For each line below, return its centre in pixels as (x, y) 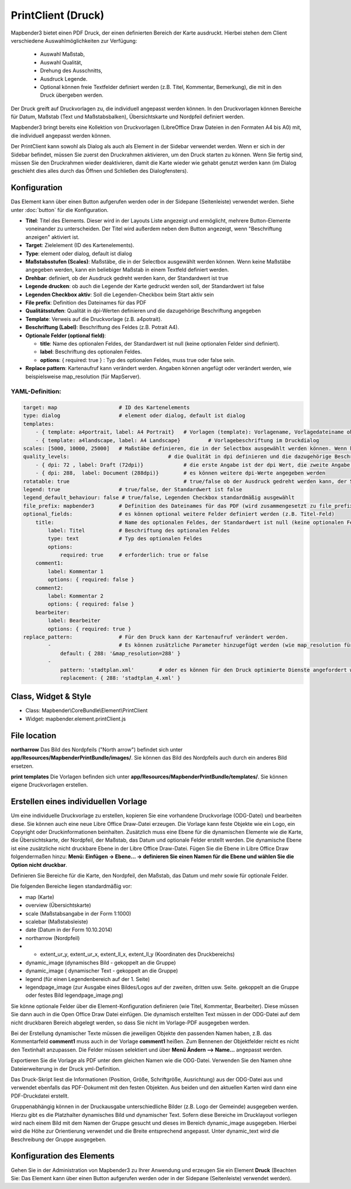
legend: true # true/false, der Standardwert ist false (133, 489)
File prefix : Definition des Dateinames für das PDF (86, 303)
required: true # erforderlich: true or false (134, 555)
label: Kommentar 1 (75, 571)
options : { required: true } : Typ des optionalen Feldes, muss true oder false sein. (137, 360)
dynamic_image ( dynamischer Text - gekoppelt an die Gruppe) (102, 971)
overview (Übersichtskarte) (58, 906)
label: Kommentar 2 (75, 596)
